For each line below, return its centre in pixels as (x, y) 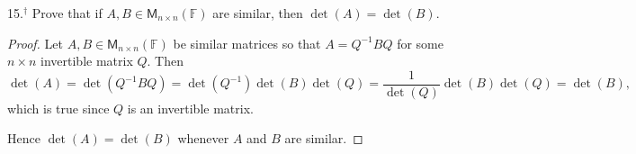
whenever (203, 138)
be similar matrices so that (247, 43)
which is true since (58, 108)
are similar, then (258, 13)
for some (420, 43)
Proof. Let (35, 43)
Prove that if (67, 13)
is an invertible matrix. (190, 108)
